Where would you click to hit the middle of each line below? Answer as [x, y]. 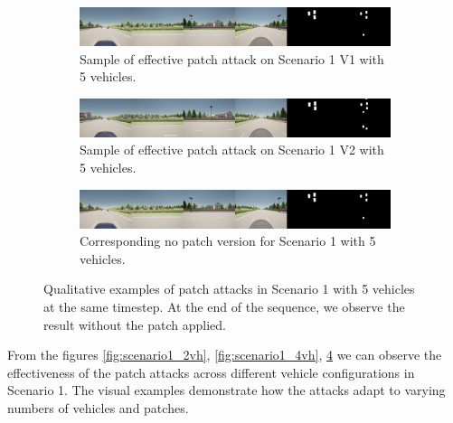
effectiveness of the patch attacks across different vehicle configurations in [211, 372]
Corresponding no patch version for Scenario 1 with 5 [228, 241]
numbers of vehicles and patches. [98, 407]
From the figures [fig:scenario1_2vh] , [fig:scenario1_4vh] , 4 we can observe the [225, 355]
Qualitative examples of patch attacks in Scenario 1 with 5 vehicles [229, 289]
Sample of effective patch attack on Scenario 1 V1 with [232, 58]
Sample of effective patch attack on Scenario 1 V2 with [232, 150]
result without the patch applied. [135, 324]
